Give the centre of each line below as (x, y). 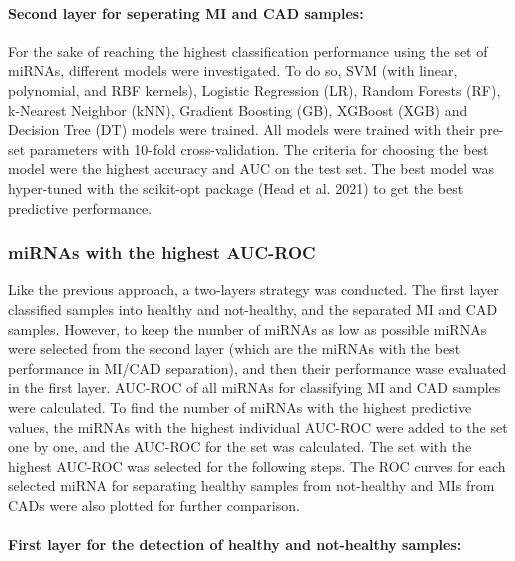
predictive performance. (80, 207)
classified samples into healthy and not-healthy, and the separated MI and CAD (253, 308)
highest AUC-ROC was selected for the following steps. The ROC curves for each (257, 465)
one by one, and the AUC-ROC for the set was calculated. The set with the (240, 446)
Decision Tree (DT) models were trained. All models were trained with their (241, 129)
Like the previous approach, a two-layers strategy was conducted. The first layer (253, 289)
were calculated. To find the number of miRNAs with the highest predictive (240, 406)
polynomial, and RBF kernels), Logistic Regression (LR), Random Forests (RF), (254, 89)
